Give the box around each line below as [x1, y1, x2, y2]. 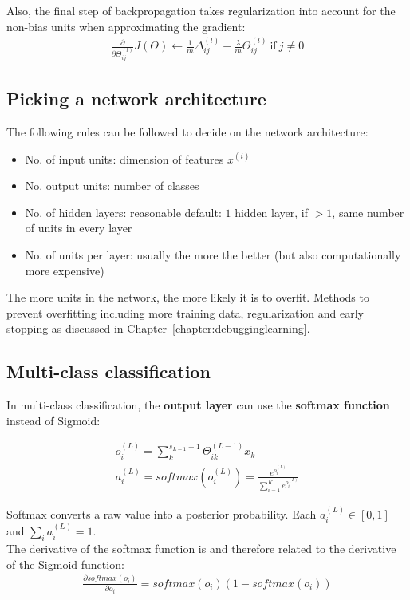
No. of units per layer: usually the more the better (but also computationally [25, 247, 401, 263]
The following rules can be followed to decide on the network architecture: [6, 124, 369, 140]
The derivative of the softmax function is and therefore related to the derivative [6, 540, 396, 557]
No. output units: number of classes [25, 177, 199, 194]
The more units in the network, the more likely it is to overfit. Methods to [6, 289, 369, 306]
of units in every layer [25, 219, 132, 236]
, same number [332, 203, 404, 220]
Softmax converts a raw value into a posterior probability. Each [6, 506, 317, 523]
